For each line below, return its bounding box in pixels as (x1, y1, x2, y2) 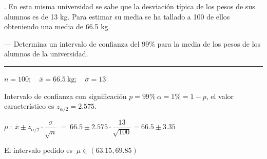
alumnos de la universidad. (4, 48, 88, 59)
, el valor (206, 90, 234, 101)
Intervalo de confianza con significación (4, 90, 127, 101)
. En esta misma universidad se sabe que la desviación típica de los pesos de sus (4, 1, 255, 11)
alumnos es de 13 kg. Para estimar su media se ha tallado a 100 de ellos (4, 11, 230, 22)
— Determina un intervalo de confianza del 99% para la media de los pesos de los (4, 38, 261, 49)
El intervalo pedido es (4, 145, 72, 155)
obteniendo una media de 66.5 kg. (4, 21, 110, 32)
